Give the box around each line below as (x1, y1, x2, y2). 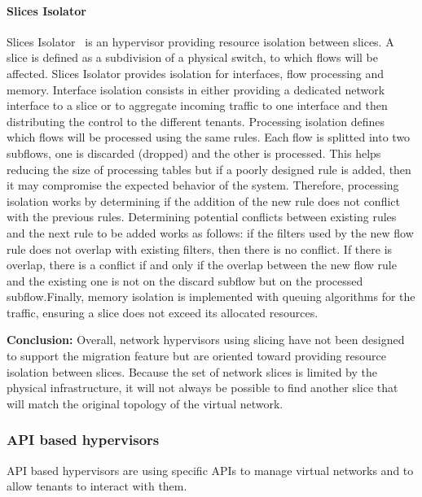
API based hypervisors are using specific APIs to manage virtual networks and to (7, 461, 414, 478)
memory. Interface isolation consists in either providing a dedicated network (7, 81, 385, 98)
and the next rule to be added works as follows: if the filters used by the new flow (7, 224, 414, 241)
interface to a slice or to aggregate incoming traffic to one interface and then (7, 97, 388, 114)
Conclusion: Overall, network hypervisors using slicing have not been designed (7, 331, 405, 348)
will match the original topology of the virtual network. (7, 395, 284, 412)
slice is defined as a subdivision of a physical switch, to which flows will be (7, 49, 378, 66)
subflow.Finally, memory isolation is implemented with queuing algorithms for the (7, 288, 415, 305)
